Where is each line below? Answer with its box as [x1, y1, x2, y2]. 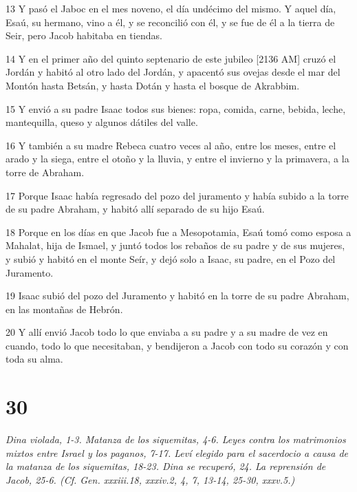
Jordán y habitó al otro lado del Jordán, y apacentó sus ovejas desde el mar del [6, 65, 340, 79]
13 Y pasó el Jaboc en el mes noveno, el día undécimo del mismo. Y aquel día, [6, 1, 336, 15]
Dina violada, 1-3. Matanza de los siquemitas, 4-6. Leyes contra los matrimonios [6, 432, 346, 447]
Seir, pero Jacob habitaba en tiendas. [6, 28, 162, 43]
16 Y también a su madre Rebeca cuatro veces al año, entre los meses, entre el [6, 138, 336, 152]
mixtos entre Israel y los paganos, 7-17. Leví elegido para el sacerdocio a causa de [6, 445, 349, 460]
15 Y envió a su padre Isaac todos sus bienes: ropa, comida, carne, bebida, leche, [6, 101, 346, 116]
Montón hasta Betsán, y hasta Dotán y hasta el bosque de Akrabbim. [6, 78, 300, 92]
